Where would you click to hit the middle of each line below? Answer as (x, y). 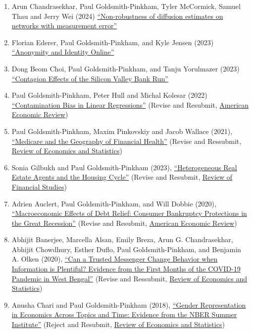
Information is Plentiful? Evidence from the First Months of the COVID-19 (126, 269)
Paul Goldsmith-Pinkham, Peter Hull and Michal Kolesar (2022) (109, 95)
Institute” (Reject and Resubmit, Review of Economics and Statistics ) (118, 324)
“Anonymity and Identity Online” (63, 52)
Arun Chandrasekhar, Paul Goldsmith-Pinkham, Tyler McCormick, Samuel (126, 6)
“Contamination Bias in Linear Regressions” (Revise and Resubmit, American (130, 104)
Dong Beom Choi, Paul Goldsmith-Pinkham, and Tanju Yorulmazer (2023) (126, 68)
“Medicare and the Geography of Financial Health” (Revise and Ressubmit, (126, 141)
